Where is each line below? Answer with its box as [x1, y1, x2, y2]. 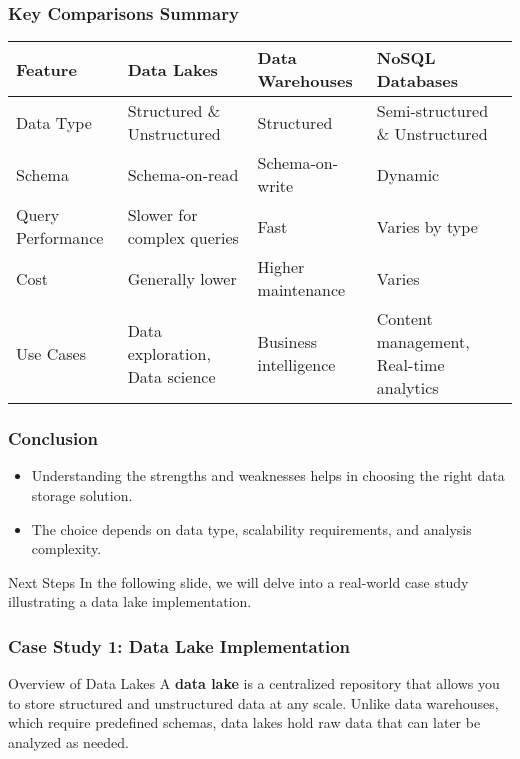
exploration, [127, 341, 211, 365]
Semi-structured [376, 99, 489, 123]
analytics [376, 376, 439, 400]
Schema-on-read [127, 162, 239, 186]
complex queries [127, 226, 239, 250]
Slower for [127, 203, 198, 227]
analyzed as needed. [8, 732, 130, 752]
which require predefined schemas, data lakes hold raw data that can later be [8, 712, 481, 733]
